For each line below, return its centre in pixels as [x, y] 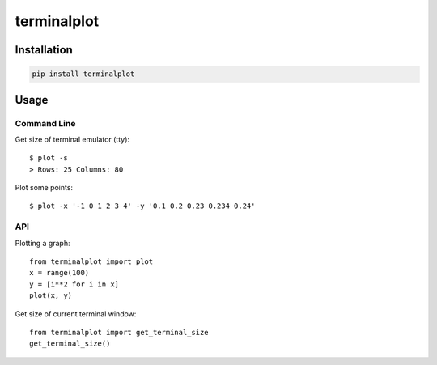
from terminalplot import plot [91, 262]
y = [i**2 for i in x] [74, 284]
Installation [44, 50]
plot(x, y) [51, 296]
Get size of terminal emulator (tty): [72, 139]
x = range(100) [59, 273]
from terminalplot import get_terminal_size [119, 332]
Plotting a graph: [42, 243]
